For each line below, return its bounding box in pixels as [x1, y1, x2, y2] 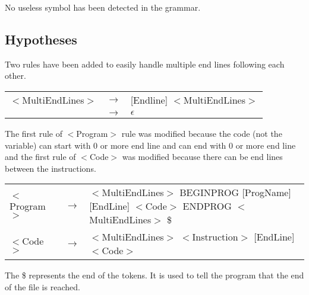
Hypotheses [5, 30, 77, 48]
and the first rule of [5, 150, 76, 163]
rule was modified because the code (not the [121, 127, 282, 139]
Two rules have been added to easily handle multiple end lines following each [5, 57, 285, 70]
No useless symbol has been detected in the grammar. [5, 1, 201, 13]
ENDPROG [182, 199, 232, 213]
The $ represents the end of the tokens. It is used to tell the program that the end [5, 269, 304, 281]
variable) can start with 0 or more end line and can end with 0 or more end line [5, 139, 296, 151]
